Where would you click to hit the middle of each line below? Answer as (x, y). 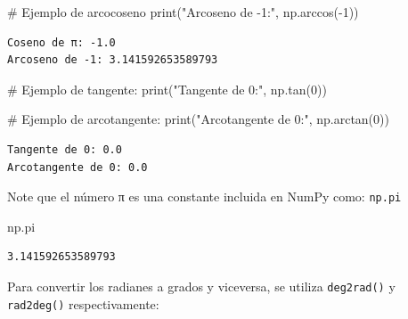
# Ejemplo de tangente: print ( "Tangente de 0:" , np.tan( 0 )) (167, 89)
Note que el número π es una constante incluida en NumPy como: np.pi (204, 196)
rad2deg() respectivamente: (83, 303)
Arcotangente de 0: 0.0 (78, 167)
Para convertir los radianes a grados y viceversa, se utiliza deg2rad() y (201, 286)
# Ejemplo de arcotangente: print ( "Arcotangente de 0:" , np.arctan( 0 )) (198, 119)
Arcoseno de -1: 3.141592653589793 (113, 60)
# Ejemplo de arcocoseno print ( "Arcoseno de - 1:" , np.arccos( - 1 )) (183, 12)
